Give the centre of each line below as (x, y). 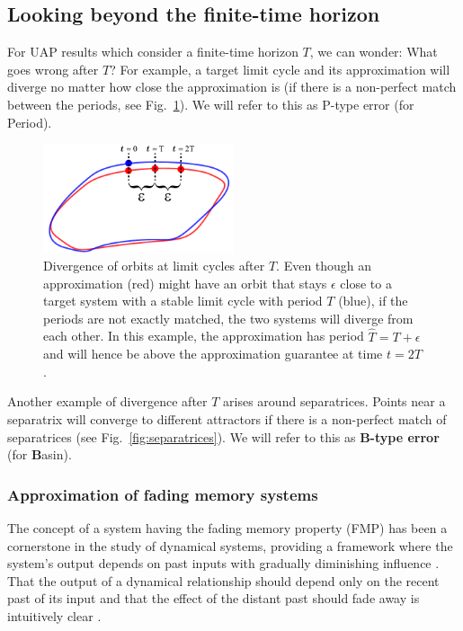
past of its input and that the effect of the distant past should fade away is (214, 598)
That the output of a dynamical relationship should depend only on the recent (223, 580)
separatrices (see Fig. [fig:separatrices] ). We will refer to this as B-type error (223, 436)
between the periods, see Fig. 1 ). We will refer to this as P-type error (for (211, 104)
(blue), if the (373, 301)
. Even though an (324, 265)
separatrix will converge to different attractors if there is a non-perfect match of (227, 418)
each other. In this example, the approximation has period (204, 336)
